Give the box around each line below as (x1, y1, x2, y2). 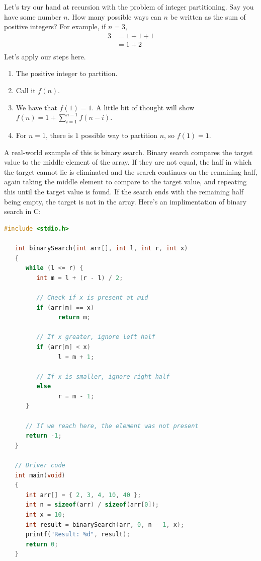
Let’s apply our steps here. (4, 51, 86, 61)
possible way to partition (81, 130, 157, 141)
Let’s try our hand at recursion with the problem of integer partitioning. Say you (4, 2, 254, 12)
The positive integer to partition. (16, 68, 118, 79)
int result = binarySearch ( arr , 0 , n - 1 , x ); (25, 521, 185, 528)
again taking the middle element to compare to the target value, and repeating (4, 176, 247, 187)
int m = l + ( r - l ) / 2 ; (36, 274, 123, 282)
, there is (46, 130, 73, 141)
